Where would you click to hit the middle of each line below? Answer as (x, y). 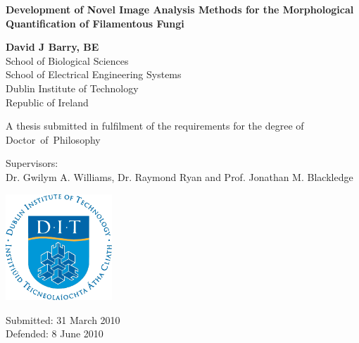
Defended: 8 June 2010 (55, 333)
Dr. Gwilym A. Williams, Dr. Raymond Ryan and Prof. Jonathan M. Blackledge (179, 176)
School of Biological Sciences (67, 60)
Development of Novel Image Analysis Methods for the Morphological (180, 9)
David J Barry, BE (52, 47)
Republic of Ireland (47, 102)
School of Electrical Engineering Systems (94, 74)
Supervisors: (32, 163)
